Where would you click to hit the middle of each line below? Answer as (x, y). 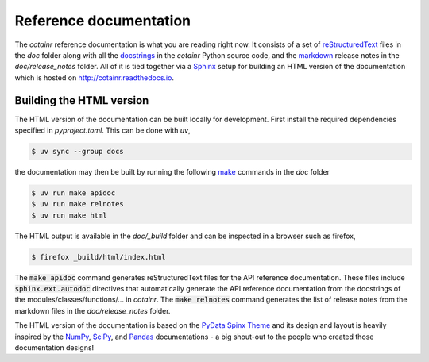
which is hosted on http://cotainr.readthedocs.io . (95, 77)
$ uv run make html (69, 215)
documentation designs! (54, 348)
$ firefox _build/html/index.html (99, 257)
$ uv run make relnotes (78, 204)
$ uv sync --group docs (78, 151)
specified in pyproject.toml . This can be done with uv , (102, 130)
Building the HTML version (82, 100)
